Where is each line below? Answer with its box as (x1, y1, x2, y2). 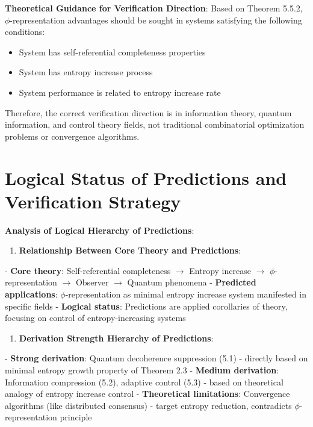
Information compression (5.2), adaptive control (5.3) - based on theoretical (5, 375, 284, 388)
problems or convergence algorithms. (5, 129, 140, 142)
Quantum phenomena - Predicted (127, 276, 256, 288)
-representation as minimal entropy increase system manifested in (65, 288, 306, 301)
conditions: (5, 25, 45, 38)
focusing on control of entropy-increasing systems (5, 311, 186, 324)
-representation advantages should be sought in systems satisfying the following (10, 13, 302, 26)
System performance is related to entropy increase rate (19, 86, 221, 98)
